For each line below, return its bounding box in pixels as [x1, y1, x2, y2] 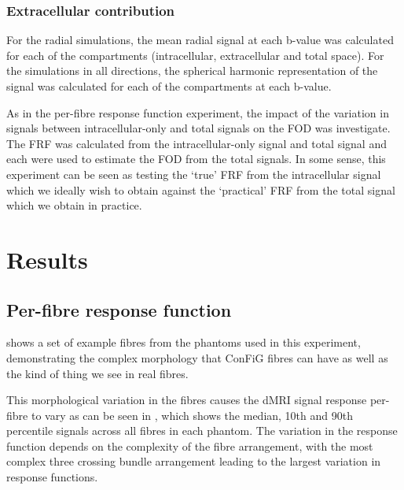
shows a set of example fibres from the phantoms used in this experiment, [6, 334, 361, 351]
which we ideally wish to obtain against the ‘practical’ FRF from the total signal [6, 181, 395, 198]
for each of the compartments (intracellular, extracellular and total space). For [6, 46, 384, 63]
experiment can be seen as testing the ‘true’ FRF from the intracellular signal [6, 165, 381, 182]
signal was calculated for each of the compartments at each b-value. [6, 78, 332, 94]
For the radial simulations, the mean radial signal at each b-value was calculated [6, 32, 394, 48]
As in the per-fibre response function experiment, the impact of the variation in [6, 104, 389, 121]
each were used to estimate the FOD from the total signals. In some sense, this [6, 150, 386, 167]
